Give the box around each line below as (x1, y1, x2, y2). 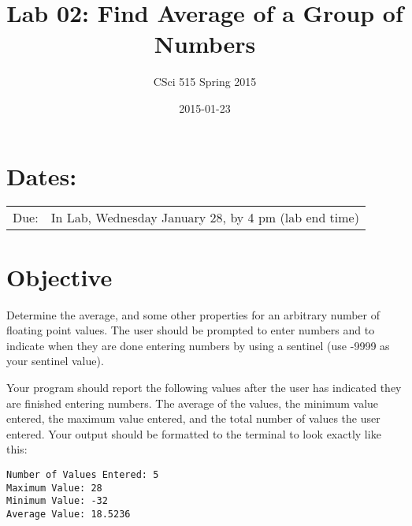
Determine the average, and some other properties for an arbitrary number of (6, 306, 380, 323)
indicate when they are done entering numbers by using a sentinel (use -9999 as (6, 337, 390, 353)
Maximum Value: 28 (6, 482, 102, 494)
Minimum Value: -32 (6, 495, 108, 507)
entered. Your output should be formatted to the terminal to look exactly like (6, 425, 381, 442)
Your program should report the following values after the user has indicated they (6, 379, 402, 395)
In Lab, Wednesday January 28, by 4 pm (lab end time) (50, 208, 359, 227)
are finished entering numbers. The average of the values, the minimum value (6, 394, 379, 411)
